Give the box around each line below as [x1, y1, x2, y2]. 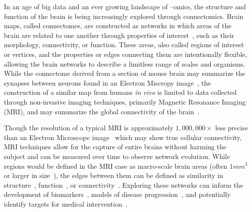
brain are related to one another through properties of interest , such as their [4, 30, 235, 40]
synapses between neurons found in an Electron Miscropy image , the [4, 77, 211, 88]
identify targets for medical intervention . [4, 198, 128, 209]
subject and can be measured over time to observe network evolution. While [4, 151, 230, 161]
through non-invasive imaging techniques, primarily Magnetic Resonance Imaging [4, 96, 246, 106]
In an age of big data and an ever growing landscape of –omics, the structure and [4, 1, 246, 11]
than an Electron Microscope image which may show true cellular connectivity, [4, 132, 242, 142]
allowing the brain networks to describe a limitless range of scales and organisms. [4, 58, 245, 69]
